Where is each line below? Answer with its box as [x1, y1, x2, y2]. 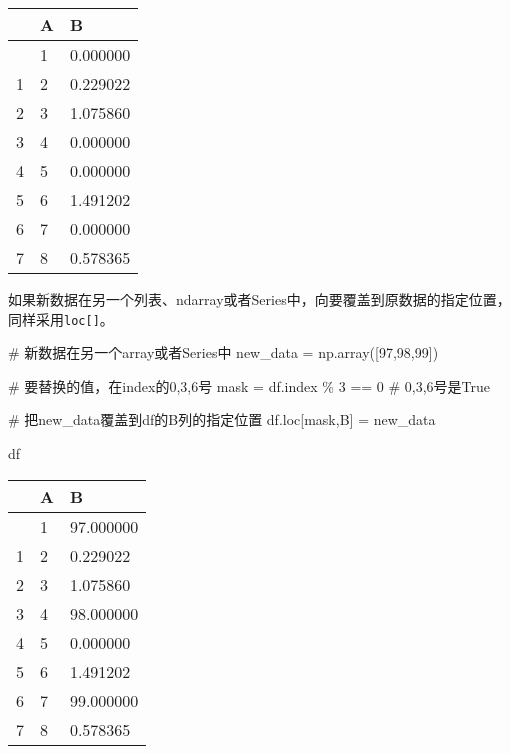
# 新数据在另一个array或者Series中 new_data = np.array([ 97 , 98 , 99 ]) [8, 342, 439, 363]
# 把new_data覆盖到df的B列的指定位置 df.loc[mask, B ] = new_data [8, 409, 436, 430]
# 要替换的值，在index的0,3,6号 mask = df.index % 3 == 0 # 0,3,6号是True [8, 375, 491, 396]
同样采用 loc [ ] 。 [8, 308, 114, 329]
